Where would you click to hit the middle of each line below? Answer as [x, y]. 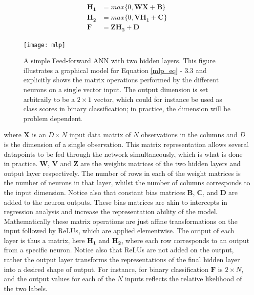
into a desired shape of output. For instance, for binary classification [106, 269]
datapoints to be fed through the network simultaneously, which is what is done [123, 154]
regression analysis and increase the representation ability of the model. [111, 211]
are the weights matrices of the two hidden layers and [160, 163]
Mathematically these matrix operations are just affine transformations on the [121, 221]
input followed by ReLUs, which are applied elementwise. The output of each [119, 231]
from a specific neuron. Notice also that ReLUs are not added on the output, [119, 250]
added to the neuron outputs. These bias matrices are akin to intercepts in [116, 202]
